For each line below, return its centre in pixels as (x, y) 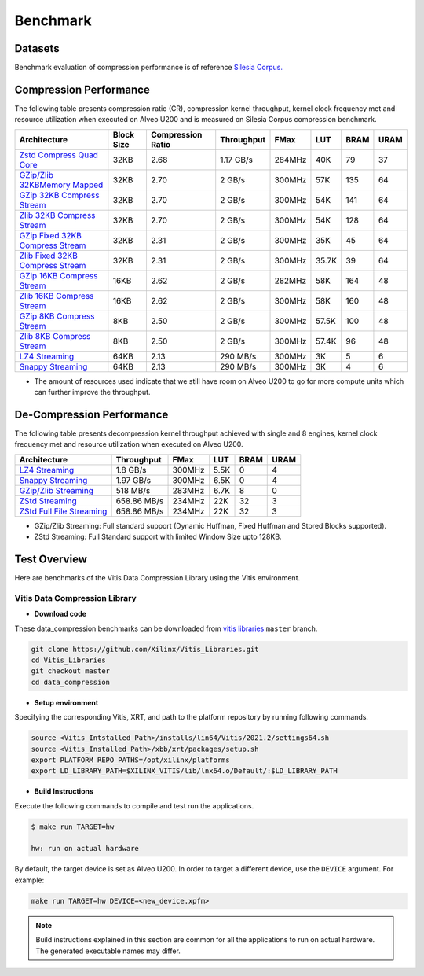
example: (29, 880)
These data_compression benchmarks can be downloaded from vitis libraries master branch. (166, 628)
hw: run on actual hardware (85, 849)
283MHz (188, 490)
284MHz (291, 160)
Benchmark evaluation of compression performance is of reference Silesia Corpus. (148, 68)
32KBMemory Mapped (61, 185)
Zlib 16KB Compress (57, 296)
